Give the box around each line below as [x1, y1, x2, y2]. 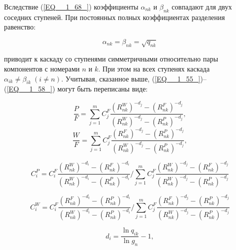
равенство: [4, 21, 36, 32]
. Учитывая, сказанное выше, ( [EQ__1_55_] [61, 73, 200, 83]
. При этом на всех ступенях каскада [98, 63, 210, 73]
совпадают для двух [171, 1, 232, 11]
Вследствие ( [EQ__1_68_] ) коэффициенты [4, 1, 138, 11]
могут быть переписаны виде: [57, 83, 148, 94]
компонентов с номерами [4, 63, 80, 73]
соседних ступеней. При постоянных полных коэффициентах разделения [4, 11, 225, 22]
